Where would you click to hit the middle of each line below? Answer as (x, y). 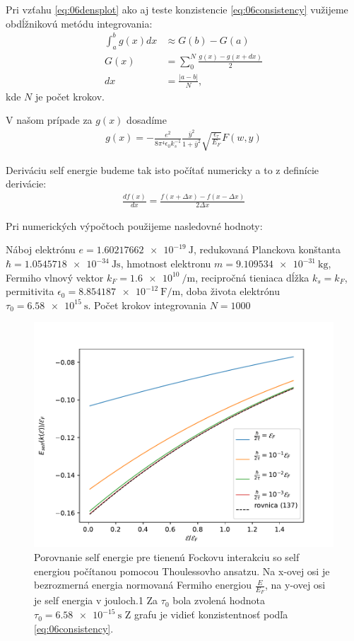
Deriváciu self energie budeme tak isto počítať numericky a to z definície (162, 169)
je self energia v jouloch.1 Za (96, 600)
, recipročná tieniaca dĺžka (252, 277)
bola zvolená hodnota (219, 600)
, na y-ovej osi (295, 585)
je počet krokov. (70, 96)
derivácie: (26, 184)
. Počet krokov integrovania (147, 305)
